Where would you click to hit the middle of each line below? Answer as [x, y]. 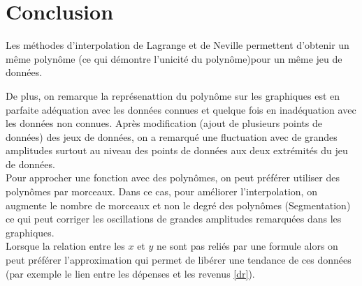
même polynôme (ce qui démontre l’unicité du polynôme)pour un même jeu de [174, 58]
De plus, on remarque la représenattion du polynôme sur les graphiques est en [173, 95]
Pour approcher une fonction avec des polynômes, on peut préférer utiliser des [173, 178]
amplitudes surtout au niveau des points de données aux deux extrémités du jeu [177, 150]
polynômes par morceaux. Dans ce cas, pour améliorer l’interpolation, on [161, 191]
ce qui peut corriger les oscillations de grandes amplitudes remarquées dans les [174, 219]
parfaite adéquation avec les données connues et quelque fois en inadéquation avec [181, 109]
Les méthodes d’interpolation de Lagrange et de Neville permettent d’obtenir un [178, 45]
